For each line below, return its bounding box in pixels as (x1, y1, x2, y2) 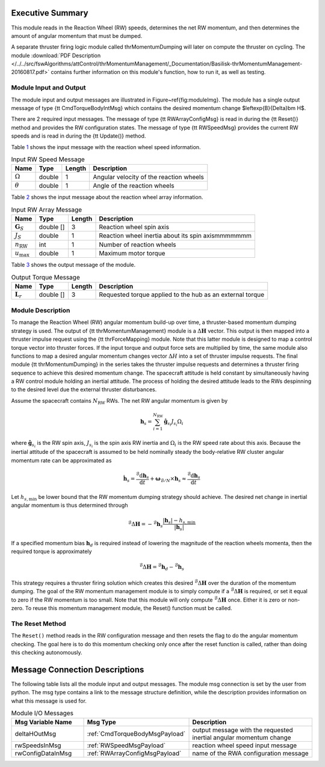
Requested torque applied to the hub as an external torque (99, 290, 265, 299)
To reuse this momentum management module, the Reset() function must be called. (25, 605, 232, 612)
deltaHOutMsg (14, 730, 57, 738)
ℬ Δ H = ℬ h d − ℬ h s (139, 563, 185, 572)
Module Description (11, 306, 70, 314)
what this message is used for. (11, 697, 87, 704)
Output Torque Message (11, 273, 81, 282)
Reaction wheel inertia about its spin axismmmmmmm (99, 231, 252, 240)
